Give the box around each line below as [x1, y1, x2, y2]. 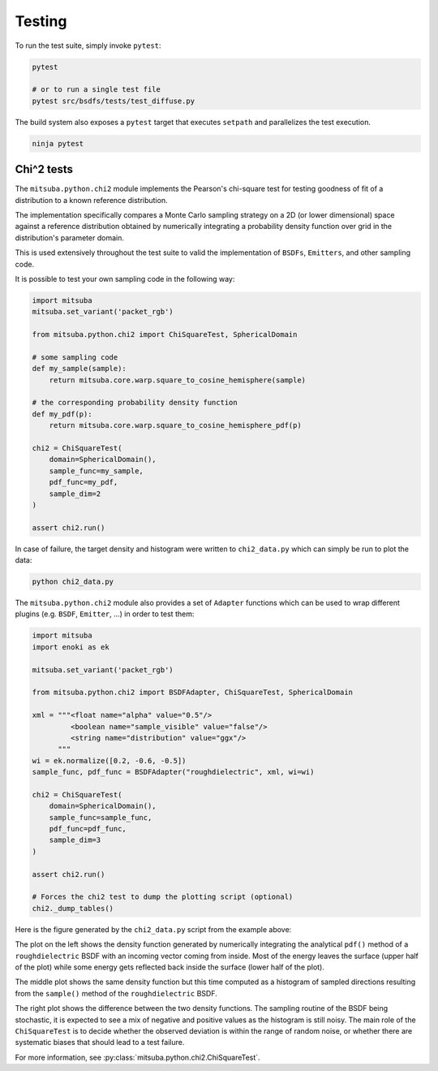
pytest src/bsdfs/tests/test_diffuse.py [32, 96, 195, 106]
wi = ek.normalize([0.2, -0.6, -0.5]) [32, 756, 187, 765]
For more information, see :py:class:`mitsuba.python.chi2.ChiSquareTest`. [15, 1052, 260, 1062]
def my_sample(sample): [32, 364, 127, 374]
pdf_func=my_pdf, [49, 477, 118, 487]
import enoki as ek [32, 642, 109, 651]
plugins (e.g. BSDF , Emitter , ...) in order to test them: [15, 609, 195, 619]
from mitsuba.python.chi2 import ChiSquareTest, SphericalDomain [32, 330, 298, 339]
